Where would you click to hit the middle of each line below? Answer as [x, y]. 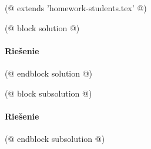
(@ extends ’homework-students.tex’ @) [76, 8]
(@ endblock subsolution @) [55, 138]
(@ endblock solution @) [49, 73]
